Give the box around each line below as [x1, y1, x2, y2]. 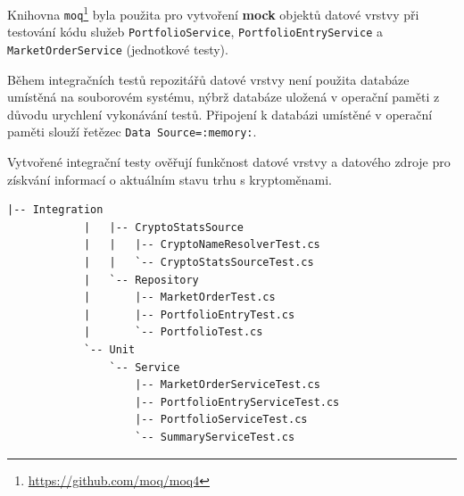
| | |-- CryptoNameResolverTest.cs [83, 238, 320, 252]
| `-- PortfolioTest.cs [83, 326, 263, 339]
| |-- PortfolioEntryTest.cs [83, 308, 295, 321]
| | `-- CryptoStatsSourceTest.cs [83, 256, 314, 269]
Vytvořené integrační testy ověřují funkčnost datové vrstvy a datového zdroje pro [7, 153, 451, 171]
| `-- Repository [83, 273, 199, 286]
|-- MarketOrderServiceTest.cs [135, 378, 320, 392]
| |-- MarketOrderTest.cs [83, 291, 276, 304]
